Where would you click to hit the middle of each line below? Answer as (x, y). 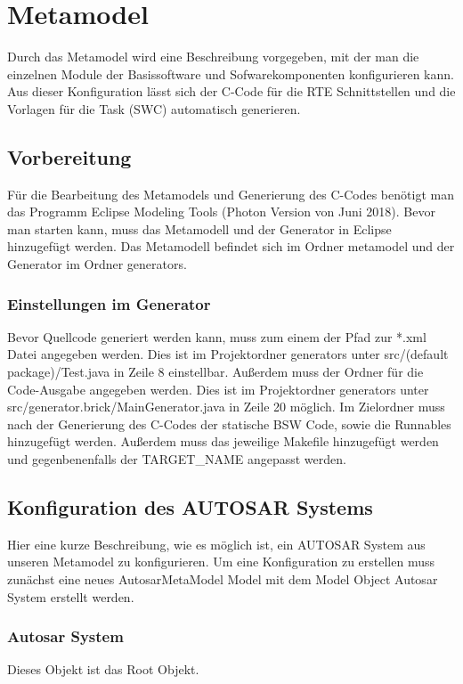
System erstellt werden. (71, 596)
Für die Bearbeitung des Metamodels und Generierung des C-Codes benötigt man (231, 194)
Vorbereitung (69, 156)
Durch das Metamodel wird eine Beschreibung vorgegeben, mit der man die (213, 57)
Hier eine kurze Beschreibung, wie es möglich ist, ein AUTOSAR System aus (216, 544)
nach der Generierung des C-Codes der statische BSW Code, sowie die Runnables (229, 423)
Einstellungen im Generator (109, 303)
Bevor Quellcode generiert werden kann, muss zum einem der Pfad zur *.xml (217, 336)
